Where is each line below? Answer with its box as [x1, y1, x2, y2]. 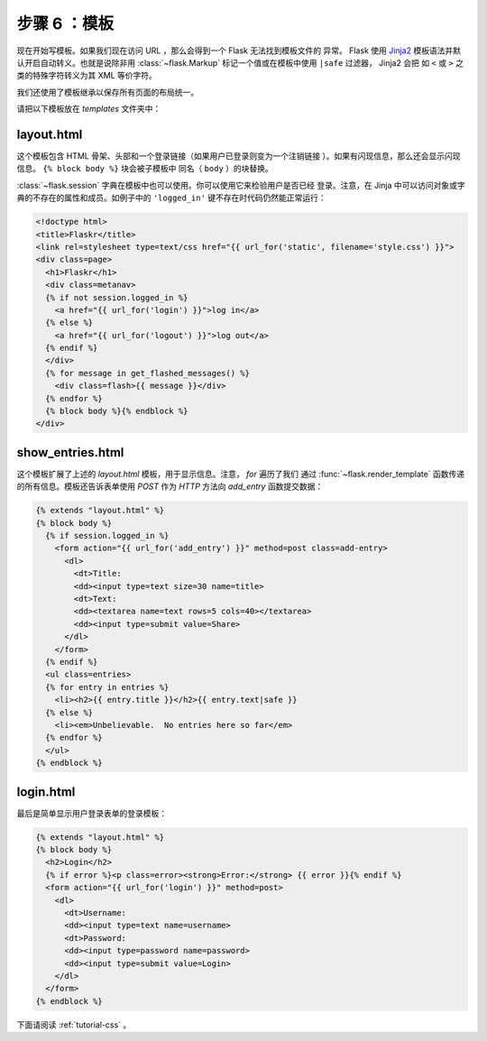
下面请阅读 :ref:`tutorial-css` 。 [16, 1019, 132, 1030]
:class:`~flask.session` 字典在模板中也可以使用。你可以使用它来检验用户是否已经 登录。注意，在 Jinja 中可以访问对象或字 [16, 180, 465, 190]
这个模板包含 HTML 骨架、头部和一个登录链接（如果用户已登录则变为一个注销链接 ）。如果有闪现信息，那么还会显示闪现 [16, 151, 461, 161]
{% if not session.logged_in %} [45, 292, 188, 302]
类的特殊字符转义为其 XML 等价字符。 [16, 70, 157, 81]
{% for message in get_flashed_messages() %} [45, 368, 250, 378]
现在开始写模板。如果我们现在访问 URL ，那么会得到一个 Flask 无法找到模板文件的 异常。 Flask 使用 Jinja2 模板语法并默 [16, 45, 462, 56]
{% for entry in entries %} [45, 682, 170, 692]
